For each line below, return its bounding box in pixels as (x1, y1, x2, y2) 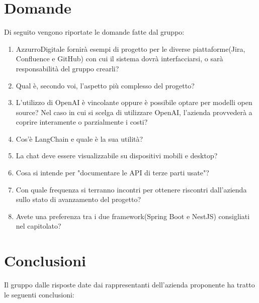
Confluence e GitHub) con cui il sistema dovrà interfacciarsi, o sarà (16, 53, 223, 64)
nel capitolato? (16, 221, 61, 231)
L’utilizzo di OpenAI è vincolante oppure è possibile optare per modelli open (16, 97, 252, 108)
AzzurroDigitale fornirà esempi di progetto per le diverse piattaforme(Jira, (16, 43, 245, 54)
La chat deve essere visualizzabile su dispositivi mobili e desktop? (16, 150, 218, 161)
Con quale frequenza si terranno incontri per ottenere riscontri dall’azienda (16, 184, 247, 194)
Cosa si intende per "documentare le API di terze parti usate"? (16, 167, 209, 178)
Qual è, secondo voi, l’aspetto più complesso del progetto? (16, 80, 195, 90)
